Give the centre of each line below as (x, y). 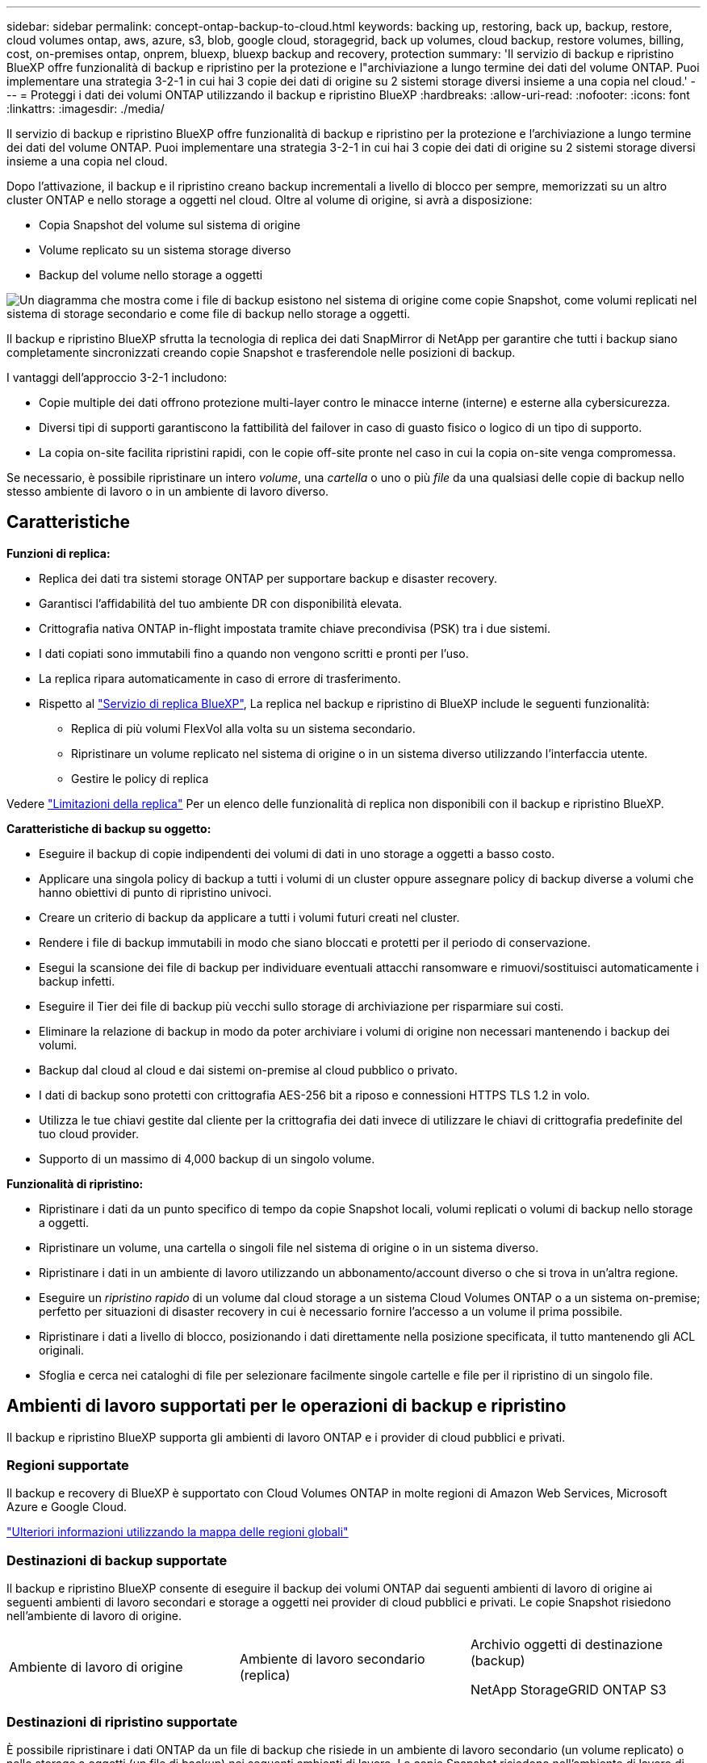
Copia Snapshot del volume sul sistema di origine (170, 225)
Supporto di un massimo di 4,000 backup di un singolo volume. (207, 1158)
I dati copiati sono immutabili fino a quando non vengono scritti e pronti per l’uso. (254, 653)
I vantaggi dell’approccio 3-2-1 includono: (117, 377)
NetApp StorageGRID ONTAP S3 (568, 1690)
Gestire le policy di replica (140, 778)
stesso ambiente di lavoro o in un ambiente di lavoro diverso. (168, 491)
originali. (62, 1350)
